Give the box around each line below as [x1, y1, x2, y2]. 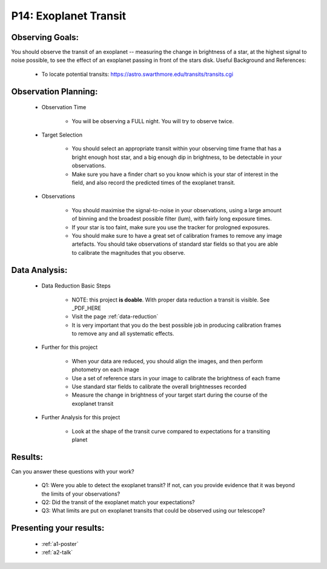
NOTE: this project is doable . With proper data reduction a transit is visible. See [71, 296, 270, 303]
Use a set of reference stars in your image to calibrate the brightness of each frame [71, 374, 281, 382]
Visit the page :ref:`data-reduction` [71, 313, 159, 320]
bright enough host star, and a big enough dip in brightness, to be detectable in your [71, 153, 282, 161]
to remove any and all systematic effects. [71, 330, 174, 337]
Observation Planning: [11, 86, 98, 96]
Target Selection [41, 131, 83, 139]
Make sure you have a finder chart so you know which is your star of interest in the [71, 170, 279, 178]
